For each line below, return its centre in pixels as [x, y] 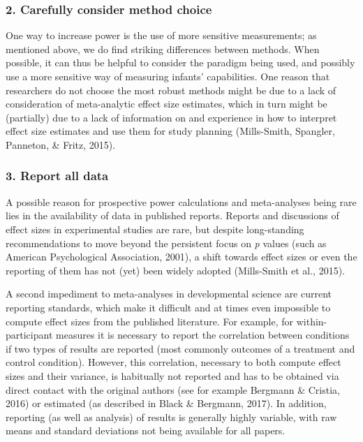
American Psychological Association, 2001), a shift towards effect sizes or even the [181, 257]
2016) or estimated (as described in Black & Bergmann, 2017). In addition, [166, 403]
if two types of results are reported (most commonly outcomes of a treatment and [180, 348]
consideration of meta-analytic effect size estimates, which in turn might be [166, 104]
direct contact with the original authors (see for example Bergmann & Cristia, [173, 389]
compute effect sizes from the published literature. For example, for [150, 321]
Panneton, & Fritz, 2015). [61, 144]
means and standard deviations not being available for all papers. [146, 430]
